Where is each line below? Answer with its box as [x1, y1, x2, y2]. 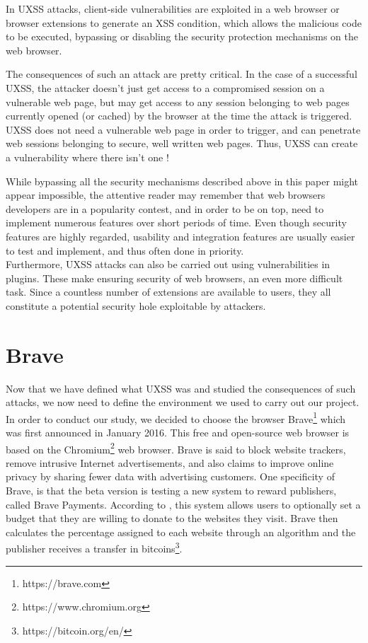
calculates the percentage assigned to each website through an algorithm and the [6, 524, 356, 539]
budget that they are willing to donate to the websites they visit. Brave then [6, 511, 338, 526]
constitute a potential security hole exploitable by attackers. [6, 298, 266, 313]
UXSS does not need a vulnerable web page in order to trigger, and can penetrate [6, 122, 361, 137]
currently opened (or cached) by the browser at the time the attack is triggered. [6, 108, 352, 123]
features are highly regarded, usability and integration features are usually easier [6, 228, 355, 243]
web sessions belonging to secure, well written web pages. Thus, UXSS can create [6, 136, 358, 151]
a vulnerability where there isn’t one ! [6, 149, 169, 164]
